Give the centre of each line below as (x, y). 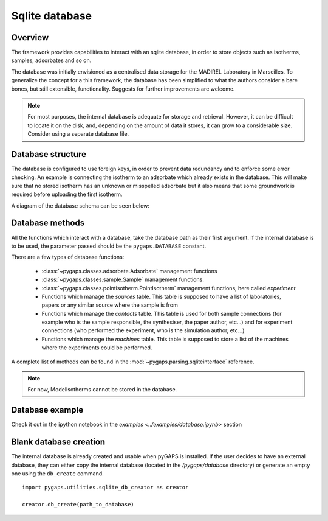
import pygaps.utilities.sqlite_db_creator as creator (105, 488)
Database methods (48, 223)
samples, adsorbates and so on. (51, 60)
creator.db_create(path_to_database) (78, 505)
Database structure (49, 154)
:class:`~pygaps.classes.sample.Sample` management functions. (123, 279)
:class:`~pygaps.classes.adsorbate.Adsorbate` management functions (129, 271)
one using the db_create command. (58, 474)
